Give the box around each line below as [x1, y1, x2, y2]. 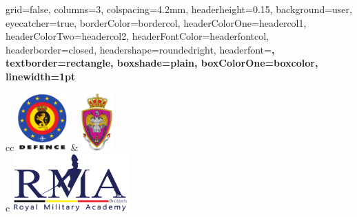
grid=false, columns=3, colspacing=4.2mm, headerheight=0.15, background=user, [6, 2, 352, 16]
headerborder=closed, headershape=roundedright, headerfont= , [6, 42, 275, 56]
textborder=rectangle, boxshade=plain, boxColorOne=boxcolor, [6, 56, 318, 70]
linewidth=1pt [6, 69, 76, 83]
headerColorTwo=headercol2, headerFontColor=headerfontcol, [6, 29, 269, 43]
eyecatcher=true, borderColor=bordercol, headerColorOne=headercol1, [6, 15, 307, 30]
